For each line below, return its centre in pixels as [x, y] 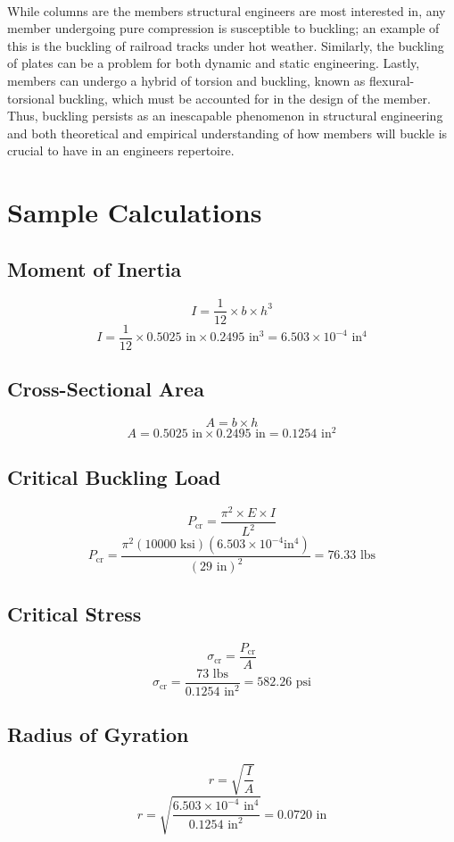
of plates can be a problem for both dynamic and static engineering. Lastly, [214, 63]
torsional [31, 98]
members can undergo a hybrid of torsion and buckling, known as [186, 80]
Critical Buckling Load [114, 476]
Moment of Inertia [95, 268]
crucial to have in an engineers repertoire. [121, 150]
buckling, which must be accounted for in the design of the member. [244, 98]
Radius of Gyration [98, 734]
